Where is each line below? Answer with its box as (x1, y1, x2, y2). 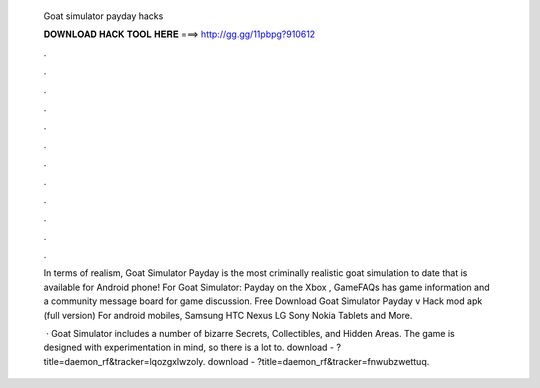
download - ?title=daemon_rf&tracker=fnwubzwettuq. (207, 355, 430, 367)
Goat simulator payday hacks (43, 10, 164, 22)
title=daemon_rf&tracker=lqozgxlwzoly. (43, 355, 206, 367)
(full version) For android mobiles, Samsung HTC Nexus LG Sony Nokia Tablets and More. (43, 309, 413, 321)
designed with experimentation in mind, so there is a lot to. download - (43, 341, 335, 354)
